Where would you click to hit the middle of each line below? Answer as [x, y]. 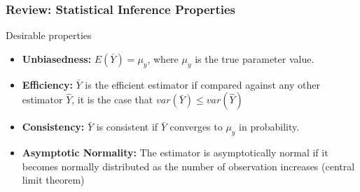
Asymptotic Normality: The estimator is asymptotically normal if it [175, 152]
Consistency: [53, 127]
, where [163, 58]
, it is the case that [112, 99]
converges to [196, 127]
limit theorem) [53, 180]
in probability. [269, 127]
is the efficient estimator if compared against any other [202, 84]
